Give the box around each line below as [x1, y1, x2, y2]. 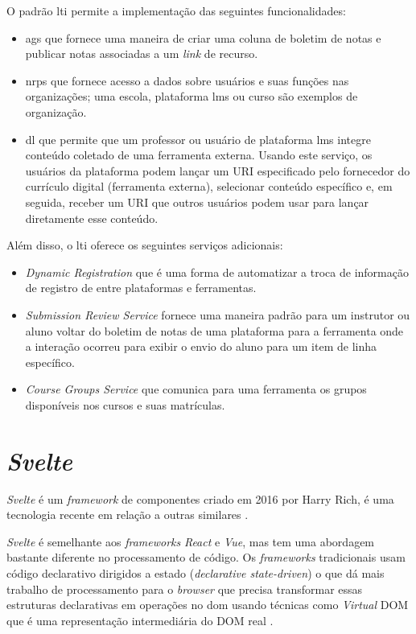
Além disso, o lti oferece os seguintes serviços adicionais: [6, 237, 283, 253]
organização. [25, 103, 87, 120]
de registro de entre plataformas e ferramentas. [25, 279, 257, 296]
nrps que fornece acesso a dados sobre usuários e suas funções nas [25, 72, 349, 89]
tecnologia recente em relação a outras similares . [6, 506, 249, 523]
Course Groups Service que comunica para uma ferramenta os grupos [25, 381, 367, 397]
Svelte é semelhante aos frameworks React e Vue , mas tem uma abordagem [6, 533, 375, 550]
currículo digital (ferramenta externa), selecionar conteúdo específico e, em [25, 178, 393, 195]
